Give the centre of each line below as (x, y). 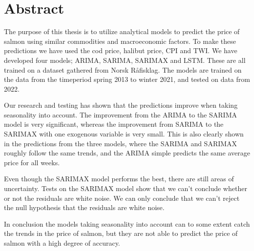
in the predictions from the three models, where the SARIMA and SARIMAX (121, 143)
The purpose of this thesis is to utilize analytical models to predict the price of (122, 31)
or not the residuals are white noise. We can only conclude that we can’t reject (122, 198)
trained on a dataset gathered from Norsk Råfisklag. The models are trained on (123, 69)
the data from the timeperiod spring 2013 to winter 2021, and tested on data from (127, 79)
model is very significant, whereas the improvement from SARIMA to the (114, 124)
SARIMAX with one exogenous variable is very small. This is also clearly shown (124, 134)
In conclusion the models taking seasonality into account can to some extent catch (127, 223)
